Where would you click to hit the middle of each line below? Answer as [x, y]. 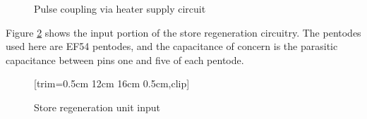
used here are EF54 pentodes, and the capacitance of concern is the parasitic [172, 46]
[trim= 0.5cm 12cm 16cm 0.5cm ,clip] [112, 83]
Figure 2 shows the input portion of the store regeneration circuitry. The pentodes [183, 32]
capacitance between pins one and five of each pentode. [125, 60]
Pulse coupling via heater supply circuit [120, 8]
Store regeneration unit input [97, 107]
